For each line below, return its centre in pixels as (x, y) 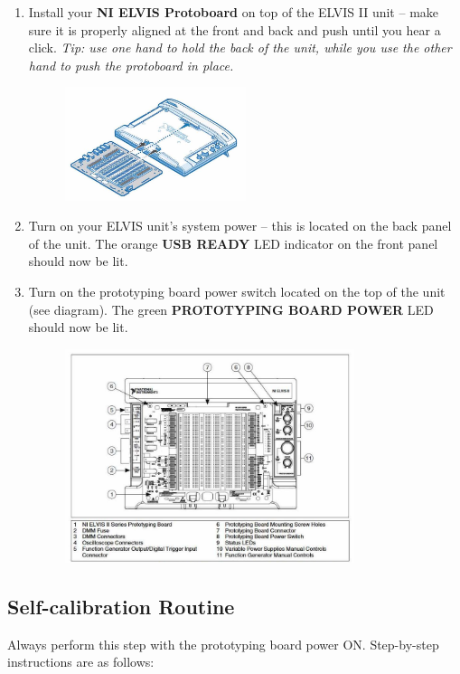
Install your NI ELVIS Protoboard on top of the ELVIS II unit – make (234, 12)
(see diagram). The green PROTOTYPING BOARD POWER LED (231, 309)
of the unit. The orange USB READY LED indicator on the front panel (233, 243)
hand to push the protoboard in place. (131, 65)
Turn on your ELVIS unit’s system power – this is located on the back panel (240, 226)
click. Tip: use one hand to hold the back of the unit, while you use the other (240, 47)
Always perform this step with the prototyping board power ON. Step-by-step (223, 644)
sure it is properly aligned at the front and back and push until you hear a (235, 29)
